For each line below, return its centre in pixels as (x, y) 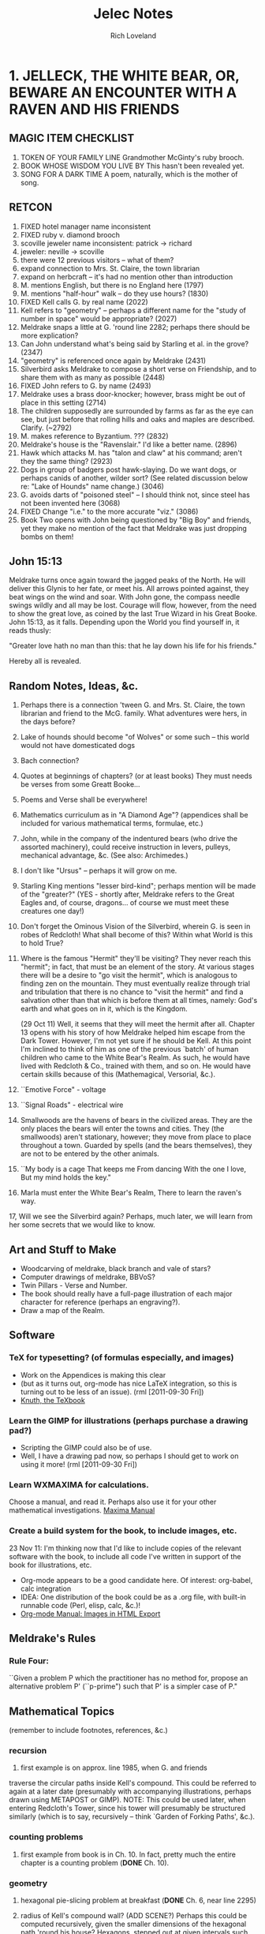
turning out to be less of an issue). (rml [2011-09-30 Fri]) (112, 1392)
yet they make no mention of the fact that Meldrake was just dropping (134, 528)
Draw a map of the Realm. (62, 1310)
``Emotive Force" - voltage (63, 1090)
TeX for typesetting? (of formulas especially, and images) (121, 1358)
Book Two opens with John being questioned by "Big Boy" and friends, (136, 520)
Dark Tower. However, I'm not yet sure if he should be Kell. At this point (136, 1041)
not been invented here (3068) (70, 503)
